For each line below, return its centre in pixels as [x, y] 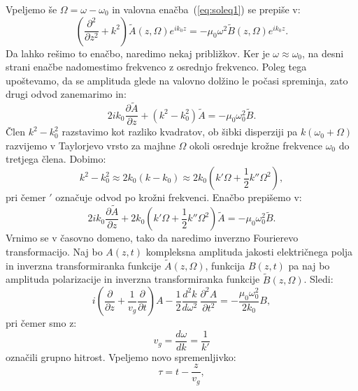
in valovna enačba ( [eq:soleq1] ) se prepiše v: [206, 9]
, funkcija [225, 265]
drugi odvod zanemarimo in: [66, 94]
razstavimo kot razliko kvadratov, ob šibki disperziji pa [180, 132]
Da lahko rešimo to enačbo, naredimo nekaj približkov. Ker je [138, 53]
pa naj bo [309, 265]
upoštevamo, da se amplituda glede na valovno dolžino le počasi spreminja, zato [177, 80]
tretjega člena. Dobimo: [56, 159]
